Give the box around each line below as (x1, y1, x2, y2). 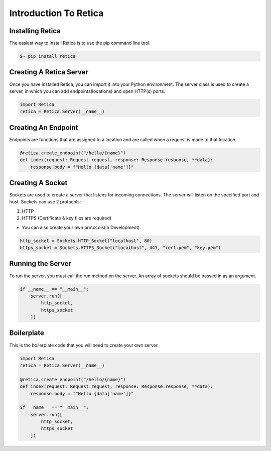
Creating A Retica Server (9, 68, 89, 76)
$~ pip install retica (20, 53, 76, 59)
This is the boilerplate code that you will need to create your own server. (9, 342, 159, 348)
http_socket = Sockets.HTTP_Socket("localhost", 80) (20, 238, 153, 244)
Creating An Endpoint (9, 123, 78, 132)
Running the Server (9, 259, 71, 268)
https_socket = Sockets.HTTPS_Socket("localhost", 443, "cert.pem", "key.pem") (20, 245, 221, 251)
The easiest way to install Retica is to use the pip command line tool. (9, 40, 151, 46)
